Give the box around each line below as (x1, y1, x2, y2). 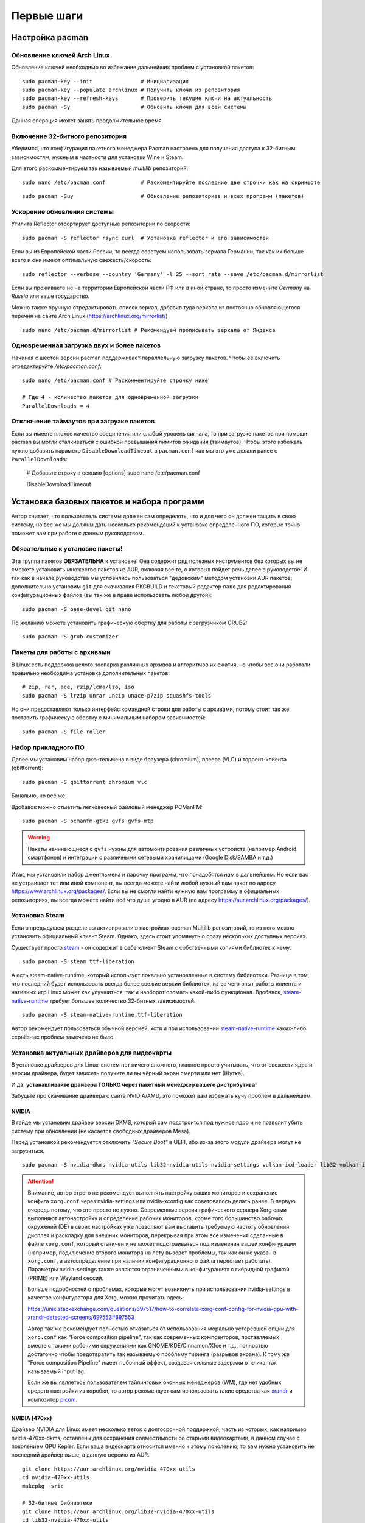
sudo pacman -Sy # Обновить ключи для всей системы (22, 104, 247, 110)
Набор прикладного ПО (11, 743, 85, 752)
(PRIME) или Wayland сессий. (27, 1274, 103, 1282)
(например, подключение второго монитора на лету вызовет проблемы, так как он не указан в (27, 1249, 277, 1256)
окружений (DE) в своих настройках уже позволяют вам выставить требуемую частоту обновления (27, 1223, 290, 1231)
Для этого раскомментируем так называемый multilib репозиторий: (11, 164, 189, 172)
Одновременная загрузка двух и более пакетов (11, 341, 161, 350)
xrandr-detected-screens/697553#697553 (27, 1313, 135, 1321)
